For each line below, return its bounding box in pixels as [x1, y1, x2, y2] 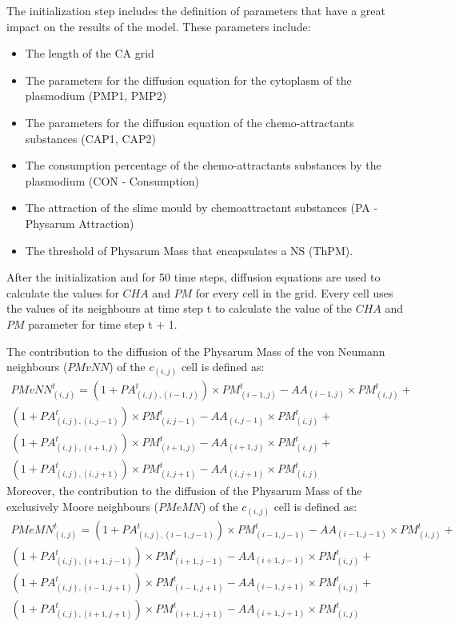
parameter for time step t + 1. [28, 315, 178, 332]
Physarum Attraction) [25, 214, 134, 231]
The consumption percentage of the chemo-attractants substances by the [25, 157, 381, 174]
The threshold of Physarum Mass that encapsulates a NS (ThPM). [25, 242, 353, 258]
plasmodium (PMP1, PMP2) [25, 87, 167, 104]
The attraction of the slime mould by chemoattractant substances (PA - [25, 199, 378, 216]
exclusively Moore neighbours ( [6, 498, 159, 514]
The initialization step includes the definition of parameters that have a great [6, 2, 386, 18]
